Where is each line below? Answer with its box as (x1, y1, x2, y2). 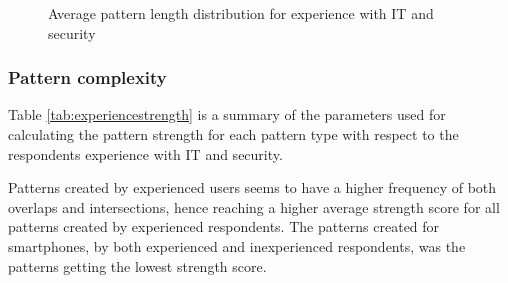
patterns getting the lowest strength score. (8, 255, 267, 276)
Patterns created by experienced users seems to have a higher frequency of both (8, 177, 497, 198)
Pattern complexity (8, 65, 167, 90)
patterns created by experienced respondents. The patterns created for (8, 216, 440, 237)
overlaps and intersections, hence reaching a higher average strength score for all (8, 196, 500, 217)
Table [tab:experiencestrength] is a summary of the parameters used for (8, 104, 446, 125)
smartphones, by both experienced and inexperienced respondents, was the (8, 235, 466, 256)
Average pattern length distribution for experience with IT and (48, 3, 434, 23)
